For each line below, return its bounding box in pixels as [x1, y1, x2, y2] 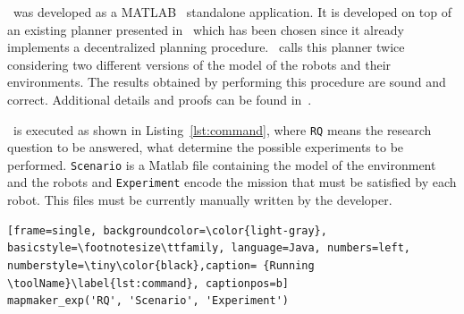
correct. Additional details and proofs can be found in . [7, 89, 312, 108]
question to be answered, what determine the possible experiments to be [7, 138, 404, 157]
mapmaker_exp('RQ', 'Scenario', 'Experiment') [7, 294, 289, 308]
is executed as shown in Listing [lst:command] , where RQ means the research [13, 120, 432, 139]
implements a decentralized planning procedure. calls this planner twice [7, 38, 405, 56]
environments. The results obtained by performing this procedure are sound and [7, 72, 446, 91]
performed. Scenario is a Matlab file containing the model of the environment [7, 155, 436, 174]
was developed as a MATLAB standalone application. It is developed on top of [13, 3, 451, 21]
